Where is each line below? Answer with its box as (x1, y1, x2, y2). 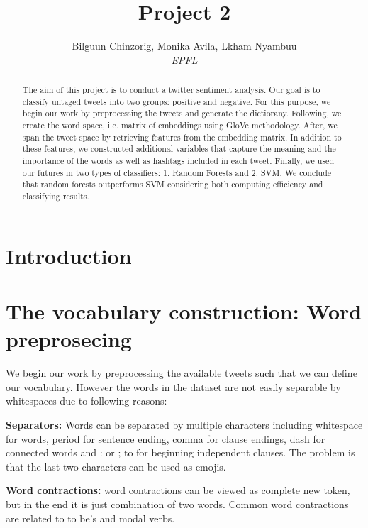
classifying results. (22, 190, 89, 202)
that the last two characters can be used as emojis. (6, 458, 226, 473)
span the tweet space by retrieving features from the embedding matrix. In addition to (22, 131, 342, 143)
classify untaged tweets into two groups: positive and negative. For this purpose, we (22, 95, 331, 107)
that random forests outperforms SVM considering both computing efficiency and (22, 178, 323, 190)
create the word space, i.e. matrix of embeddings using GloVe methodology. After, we (22, 119, 338, 131)
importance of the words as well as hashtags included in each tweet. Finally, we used (22, 155, 335, 167)
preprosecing (6, 324, 132, 353)
